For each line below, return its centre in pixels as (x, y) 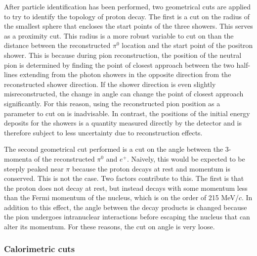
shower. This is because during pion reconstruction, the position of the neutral (123, 55)
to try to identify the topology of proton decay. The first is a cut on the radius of (127, 16)
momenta (18, 158)
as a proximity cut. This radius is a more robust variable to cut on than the (119, 35)
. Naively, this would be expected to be (186, 158)
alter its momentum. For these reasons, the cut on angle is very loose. (109, 227)
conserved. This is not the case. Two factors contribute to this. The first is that (124, 178)
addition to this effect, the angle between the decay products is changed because (126, 207)
